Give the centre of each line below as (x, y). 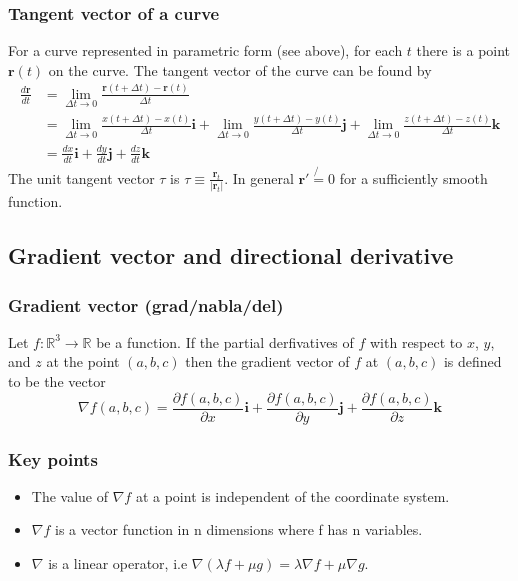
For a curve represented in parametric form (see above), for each (205, 50)
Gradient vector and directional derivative (231, 255)
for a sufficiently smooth (413, 177)
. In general (259, 177)
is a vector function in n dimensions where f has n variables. (239, 529)
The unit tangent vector (81, 177)
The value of (70, 495)
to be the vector (57, 381)
